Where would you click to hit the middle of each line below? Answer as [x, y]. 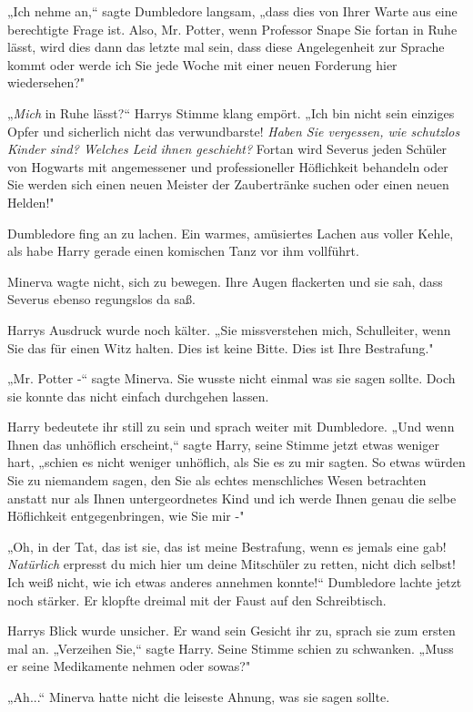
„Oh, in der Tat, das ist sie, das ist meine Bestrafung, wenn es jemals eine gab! [227, 546]
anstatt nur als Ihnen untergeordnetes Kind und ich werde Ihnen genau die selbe [232, 498]
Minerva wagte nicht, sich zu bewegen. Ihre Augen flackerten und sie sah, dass [225, 281]
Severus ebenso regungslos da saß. [101, 299]
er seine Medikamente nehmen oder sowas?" [129, 666]
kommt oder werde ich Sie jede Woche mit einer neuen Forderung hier [202, 64]
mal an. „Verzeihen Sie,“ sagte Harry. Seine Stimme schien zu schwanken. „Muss [231, 648]
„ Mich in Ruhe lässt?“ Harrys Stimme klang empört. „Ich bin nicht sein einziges [231, 112]
